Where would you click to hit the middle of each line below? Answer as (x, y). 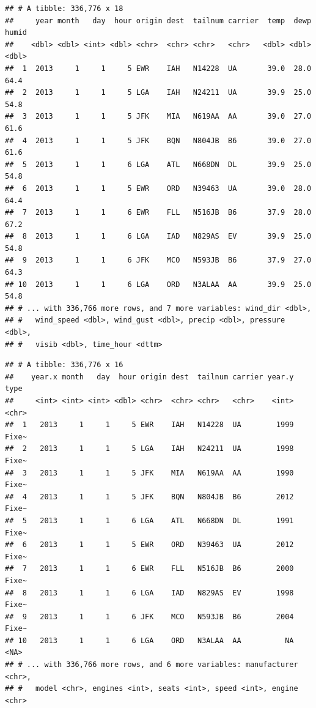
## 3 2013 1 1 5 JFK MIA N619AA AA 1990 (149, 473)
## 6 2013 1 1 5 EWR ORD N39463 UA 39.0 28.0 (158, 188)
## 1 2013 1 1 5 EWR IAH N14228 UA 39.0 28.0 (158, 68)
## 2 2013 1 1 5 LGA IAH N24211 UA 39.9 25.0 (158, 93)
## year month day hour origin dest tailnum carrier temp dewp (158, 20)
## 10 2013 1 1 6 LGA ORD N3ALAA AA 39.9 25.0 (158, 284)
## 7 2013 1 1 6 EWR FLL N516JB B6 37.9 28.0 (158, 213)
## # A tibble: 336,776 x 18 (64, 9)
